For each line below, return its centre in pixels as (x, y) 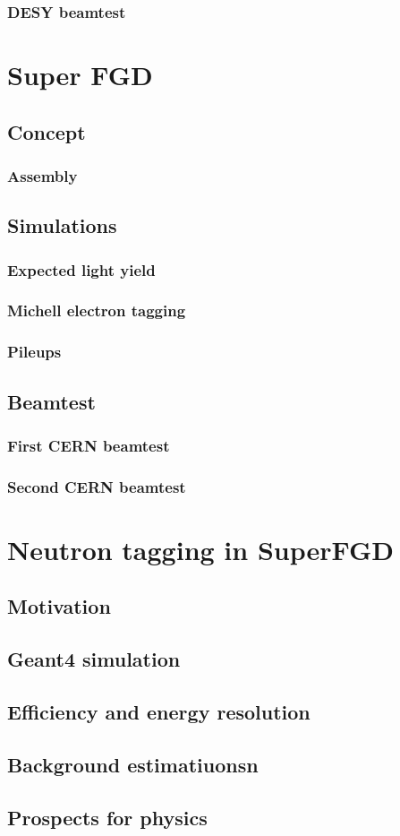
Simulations (62, 225)
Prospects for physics (107, 817)
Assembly (43, 175)
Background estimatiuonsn (133, 764)
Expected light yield (81, 269)
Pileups (34, 352)
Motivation (59, 606)
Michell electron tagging (97, 310)
